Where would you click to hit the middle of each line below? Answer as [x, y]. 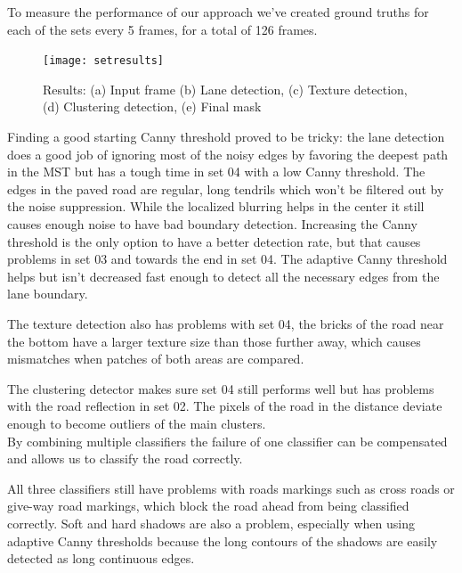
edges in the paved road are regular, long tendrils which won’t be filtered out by [226, 188]
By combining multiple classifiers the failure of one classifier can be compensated [227, 441]
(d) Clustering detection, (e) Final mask [152, 106]
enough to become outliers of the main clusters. [137, 423]
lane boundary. [48, 294]
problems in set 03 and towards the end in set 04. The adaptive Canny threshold [227, 259]
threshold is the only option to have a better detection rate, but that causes [214, 241]
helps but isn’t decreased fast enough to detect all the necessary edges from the [223, 276]
